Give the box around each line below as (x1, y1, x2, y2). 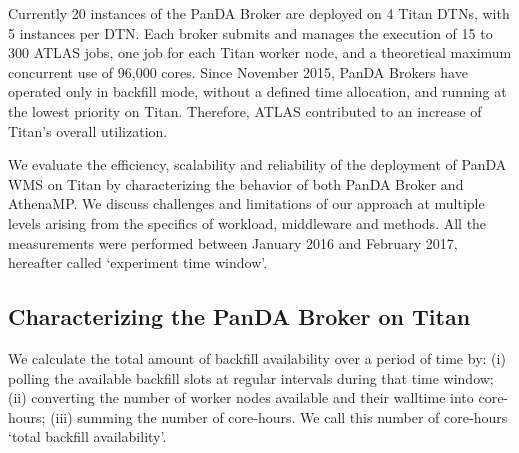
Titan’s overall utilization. (8, 120, 168, 141)
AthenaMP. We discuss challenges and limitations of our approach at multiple (8, 193, 485, 214)
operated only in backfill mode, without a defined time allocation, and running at (8, 81, 507, 102)
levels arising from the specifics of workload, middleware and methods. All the (8, 212, 487, 233)
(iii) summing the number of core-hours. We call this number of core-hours (50, 406, 508, 427)
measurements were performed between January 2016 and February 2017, (8, 232, 458, 253)
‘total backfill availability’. (8, 426, 167, 447)
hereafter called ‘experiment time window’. (8, 252, 268, 273)
